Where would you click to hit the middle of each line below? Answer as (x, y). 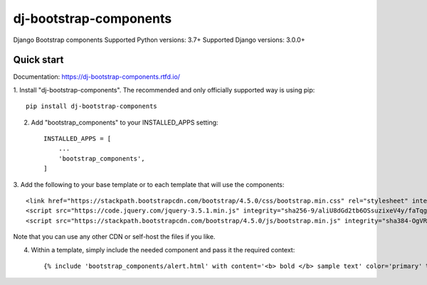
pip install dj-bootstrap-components (92, 106)
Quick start (38, 60)
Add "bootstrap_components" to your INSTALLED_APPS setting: (125, 122)
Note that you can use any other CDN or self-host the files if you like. (114, 237)
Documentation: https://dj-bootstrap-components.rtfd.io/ (97, 77)
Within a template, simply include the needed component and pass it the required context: (163, 249)
